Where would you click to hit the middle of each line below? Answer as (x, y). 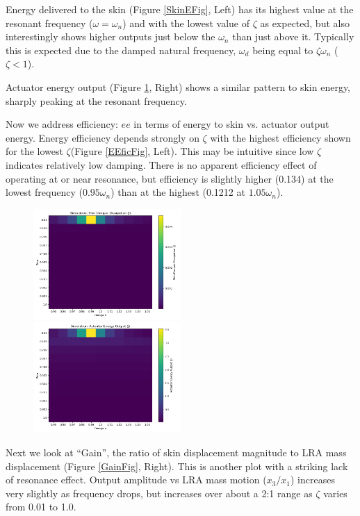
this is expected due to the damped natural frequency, (121, 50)
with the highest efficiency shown (280, 137)
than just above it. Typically (293, 36)
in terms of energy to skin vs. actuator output (231, 124)
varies (335, 493)
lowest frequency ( (44, 192)
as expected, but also (305, 23)
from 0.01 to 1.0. (41, 507)
